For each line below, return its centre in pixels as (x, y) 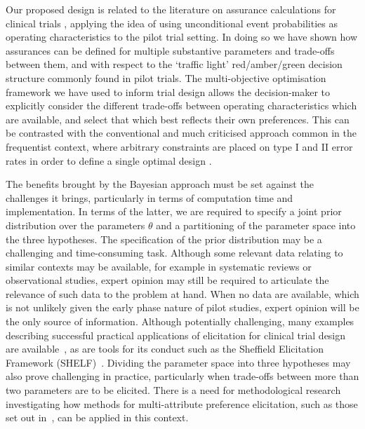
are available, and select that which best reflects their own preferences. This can (178, 119)
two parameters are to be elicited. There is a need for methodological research (173, 390)
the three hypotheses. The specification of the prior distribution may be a (164, 239)
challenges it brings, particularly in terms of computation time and (150, 197)
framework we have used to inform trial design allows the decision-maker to (168, 91)
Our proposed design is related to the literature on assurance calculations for (171, 9)
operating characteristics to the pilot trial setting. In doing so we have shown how (182, 37)
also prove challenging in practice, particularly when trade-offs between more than (182, 376)
